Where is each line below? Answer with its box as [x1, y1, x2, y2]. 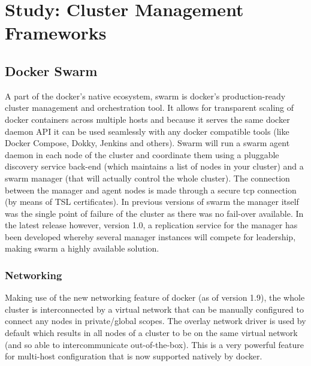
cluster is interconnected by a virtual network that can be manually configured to [5, 303, 304, 315]
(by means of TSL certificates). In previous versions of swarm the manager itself [5, 195, 299, 208]
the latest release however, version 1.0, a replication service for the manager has [5, 219, 298, 231]
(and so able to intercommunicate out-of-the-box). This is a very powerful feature [5, 338, 304, 350]
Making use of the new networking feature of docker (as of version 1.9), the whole [5, 291, 305, 304]
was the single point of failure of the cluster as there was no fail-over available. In [5, 207, 304, 219]
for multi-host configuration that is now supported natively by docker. [5, 350, 262, 362]
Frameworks [5, 20, 107, 45]
